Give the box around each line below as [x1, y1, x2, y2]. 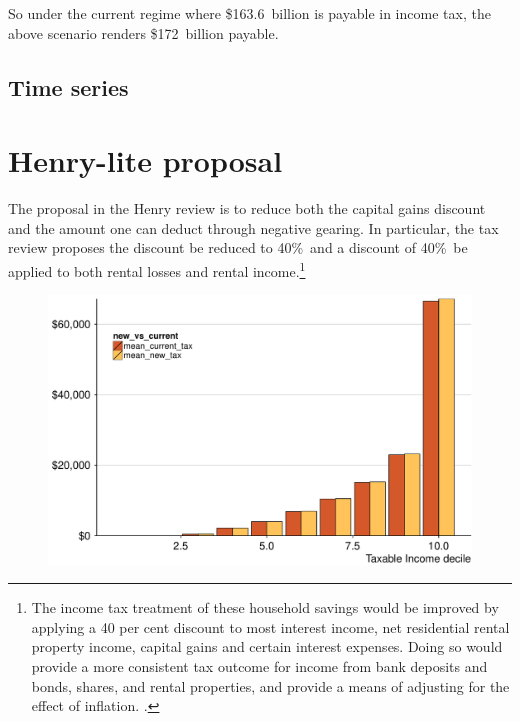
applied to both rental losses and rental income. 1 [8, 257, 306, 281]
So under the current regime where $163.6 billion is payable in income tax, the [8, 3, 491, 23]
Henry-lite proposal [8, 140, 283, 181]
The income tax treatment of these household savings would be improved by [31, 597, 499, 618]
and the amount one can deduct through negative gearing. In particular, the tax [8, 217, 499, 238]
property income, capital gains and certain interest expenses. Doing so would [31, 636, 503, 657]
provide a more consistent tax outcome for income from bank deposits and [31, 656, 488, 677]
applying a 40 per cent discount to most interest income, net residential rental [31, 616, 510, 637]
